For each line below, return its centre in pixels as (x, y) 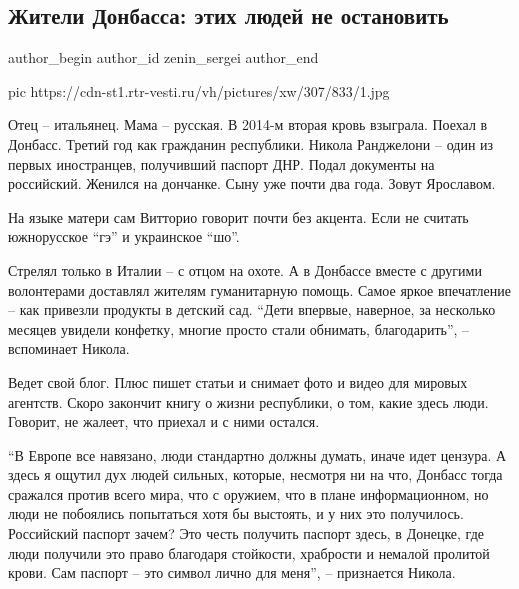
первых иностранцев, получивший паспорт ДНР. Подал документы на (221, 163)
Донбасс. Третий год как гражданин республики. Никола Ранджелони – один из (251, 143)
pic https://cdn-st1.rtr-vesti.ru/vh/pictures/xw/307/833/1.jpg (199, 90)
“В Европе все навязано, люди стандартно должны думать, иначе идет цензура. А (257, 454)
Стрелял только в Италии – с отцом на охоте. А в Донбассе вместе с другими (245, 269)
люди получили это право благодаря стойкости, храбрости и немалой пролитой (249, 552)
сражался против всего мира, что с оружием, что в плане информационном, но (248, 493)
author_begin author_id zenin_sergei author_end (163, 57)
